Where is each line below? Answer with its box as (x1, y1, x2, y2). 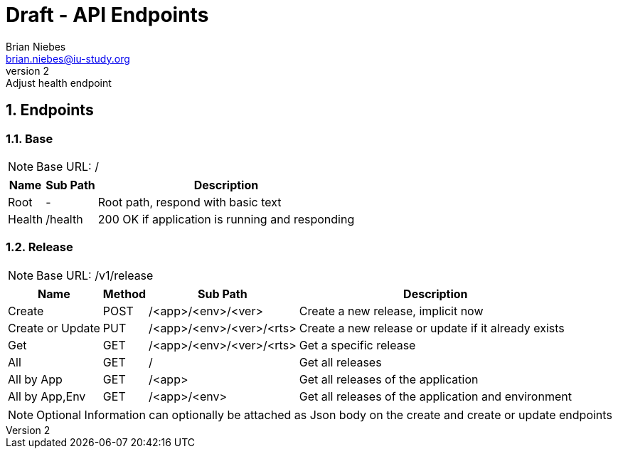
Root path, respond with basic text (97, 194, 282, 209)
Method (102, 286, 146, 301)
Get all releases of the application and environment (299, 389, 572, 403)
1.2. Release (6, 240, 73, 255)
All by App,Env (8, 389, 86, 403)
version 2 (6, 64, 49, 77)
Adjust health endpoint (6, 76, 112, 89)
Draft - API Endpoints (6, 3, 209, 27)
